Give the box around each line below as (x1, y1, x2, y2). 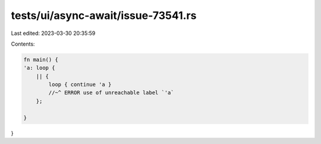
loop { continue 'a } (48, 81, 112, 88)
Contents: (11, 40, 35, 47)
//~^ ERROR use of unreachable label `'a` (48, 89, 175, 96)
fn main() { (23, 56, 59, 63)
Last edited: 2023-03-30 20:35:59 (11, 30, 96, 37)
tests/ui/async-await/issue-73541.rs (11, 9, 197, 22)
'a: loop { (23, 65, 55, 71)
